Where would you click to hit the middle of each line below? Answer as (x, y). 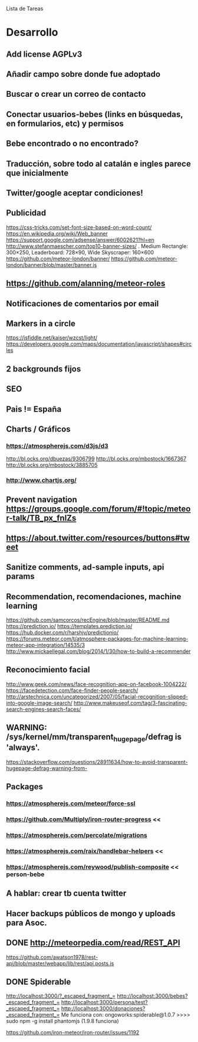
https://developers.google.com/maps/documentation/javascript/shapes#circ (99, 344)
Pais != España (34, 409)
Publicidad (26, 213)
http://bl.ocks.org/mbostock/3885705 (52, 465)
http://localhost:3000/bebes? (152, 996)
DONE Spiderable (39, 981)
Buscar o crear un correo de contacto (76, 94)
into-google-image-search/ (39, 703)
